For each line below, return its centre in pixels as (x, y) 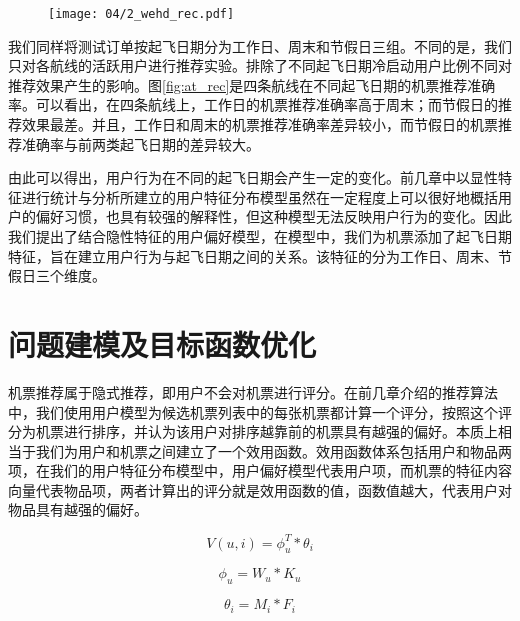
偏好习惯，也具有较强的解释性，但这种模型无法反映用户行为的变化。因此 (273, 216)
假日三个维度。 (57, 275)
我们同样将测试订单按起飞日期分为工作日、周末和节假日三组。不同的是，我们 (260, 45)
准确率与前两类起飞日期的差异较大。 (140, 143)
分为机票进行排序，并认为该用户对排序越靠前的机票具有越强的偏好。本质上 (253, 431)
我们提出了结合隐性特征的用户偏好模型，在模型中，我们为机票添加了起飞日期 (260, 236)
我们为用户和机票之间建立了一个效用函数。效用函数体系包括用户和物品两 (273, 450)
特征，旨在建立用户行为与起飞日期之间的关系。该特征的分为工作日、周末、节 (260, 255)
